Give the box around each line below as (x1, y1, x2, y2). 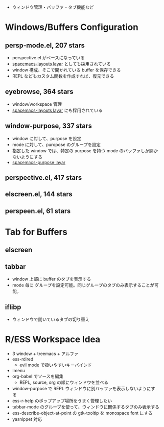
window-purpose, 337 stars (5, 122, 92, 130)
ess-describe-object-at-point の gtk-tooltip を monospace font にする (12, 410, 153, 416)
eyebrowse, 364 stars (5, 88, 73, 96)
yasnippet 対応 (12, 416, 43, 422)
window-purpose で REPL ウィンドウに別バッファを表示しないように (12, 385, 151, 391)
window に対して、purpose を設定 (12, 135, 82, 141)
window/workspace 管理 (12, 101, 62, 107)
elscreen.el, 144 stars (5, 190, 72, 198)
